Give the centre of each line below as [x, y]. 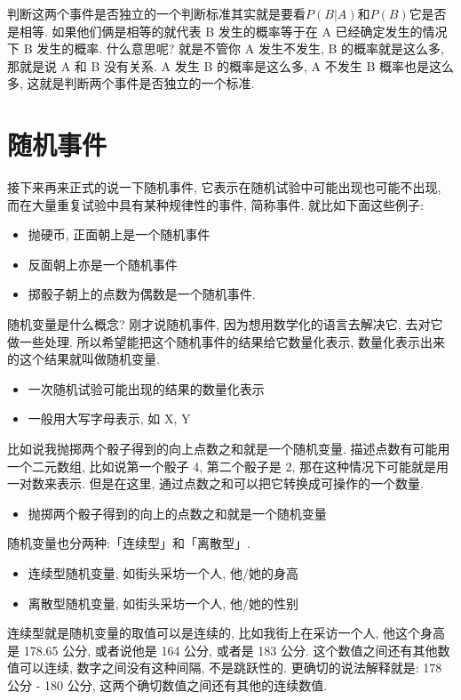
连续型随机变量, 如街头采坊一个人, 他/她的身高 [163, 573]
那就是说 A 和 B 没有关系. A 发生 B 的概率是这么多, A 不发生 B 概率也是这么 [230, 65]
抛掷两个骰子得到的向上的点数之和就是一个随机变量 [177, 513]
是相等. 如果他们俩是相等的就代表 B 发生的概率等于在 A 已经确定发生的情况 [227, 31]
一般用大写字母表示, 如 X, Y [109, 418]
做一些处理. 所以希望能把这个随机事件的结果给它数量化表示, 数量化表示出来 [227, 341]
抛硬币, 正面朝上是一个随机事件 [119, 234]
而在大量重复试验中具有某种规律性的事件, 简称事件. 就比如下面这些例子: [215, 204]
